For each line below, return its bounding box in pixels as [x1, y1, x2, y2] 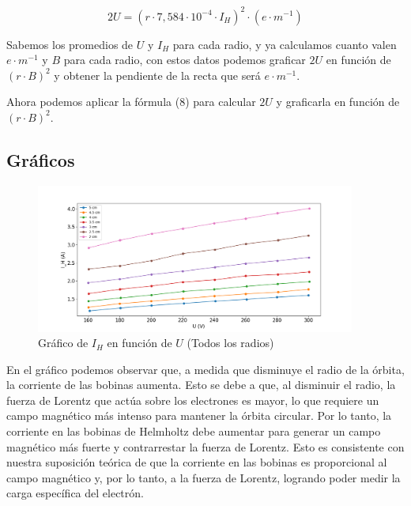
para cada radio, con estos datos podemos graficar [63, 51, 306, 68]
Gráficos [6, 147, 75, 172]
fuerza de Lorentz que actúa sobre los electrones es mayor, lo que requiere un [6, 391, 379, 408]
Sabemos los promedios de [6, 36, 134, 52]
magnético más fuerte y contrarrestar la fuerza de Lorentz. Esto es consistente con [6, 438, 405, 455]
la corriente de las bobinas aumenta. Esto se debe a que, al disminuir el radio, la [6, 376, 396, 393]
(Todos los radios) [187, 334, 274, 351]
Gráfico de [38, 334, 89, 351]
